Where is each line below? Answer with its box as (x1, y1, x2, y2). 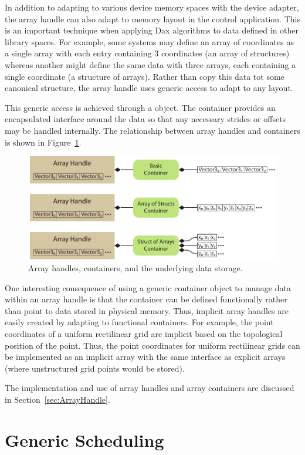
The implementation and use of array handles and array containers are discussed (5, 382, 294, 394)
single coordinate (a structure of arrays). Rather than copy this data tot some (5, 70, 284, 82)
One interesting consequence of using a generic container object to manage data (5, 281, 291, 294)
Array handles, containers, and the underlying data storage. (28, 262, 243, 274)
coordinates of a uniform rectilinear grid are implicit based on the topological (5, 327, 283, 339)
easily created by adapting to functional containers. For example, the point (5, 316, 274, 328)
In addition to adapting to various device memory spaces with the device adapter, (5, 1, 299, 13)
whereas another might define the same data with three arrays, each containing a (5, 58, 296, 70)
